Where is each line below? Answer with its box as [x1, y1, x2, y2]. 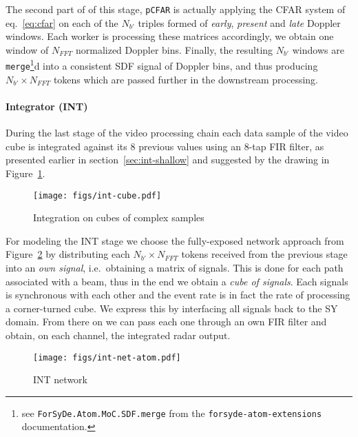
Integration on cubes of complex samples [33, 210, 204, 225]
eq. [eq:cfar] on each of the [6, 15, 118, 30]
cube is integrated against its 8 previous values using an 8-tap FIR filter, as [6, 139, 324, 153]
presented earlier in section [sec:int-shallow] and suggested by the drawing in [6, 152, 330, 167]
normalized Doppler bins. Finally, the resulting [75, 42, 273, 57]
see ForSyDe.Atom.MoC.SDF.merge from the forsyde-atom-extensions [21, 405, 322, 420]
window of [6, 42, 49, 57]
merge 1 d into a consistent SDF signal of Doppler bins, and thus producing [6, 57, 318, 73]
